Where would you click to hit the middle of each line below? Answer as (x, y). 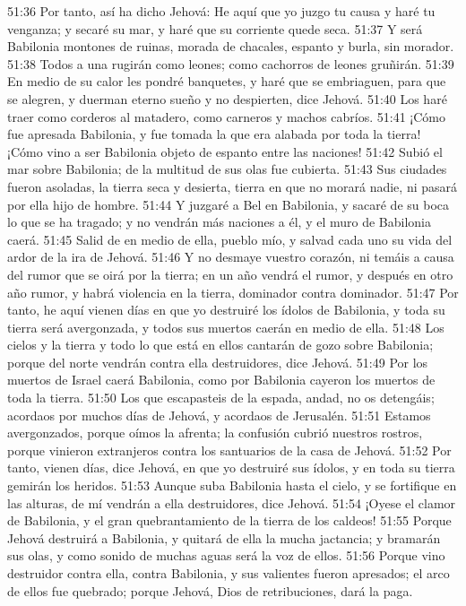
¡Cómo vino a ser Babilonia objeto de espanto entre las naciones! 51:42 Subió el (225, 151)
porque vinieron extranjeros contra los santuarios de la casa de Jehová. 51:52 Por (229, 450)
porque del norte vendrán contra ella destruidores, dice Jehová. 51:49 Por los (218, 362)
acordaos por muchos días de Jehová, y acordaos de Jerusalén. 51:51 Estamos (219, 415)
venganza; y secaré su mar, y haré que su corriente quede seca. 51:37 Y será (215, 28)
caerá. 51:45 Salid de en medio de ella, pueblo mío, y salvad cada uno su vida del (230, 239)
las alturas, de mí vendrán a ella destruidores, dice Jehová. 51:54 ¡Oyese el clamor (232, 502)
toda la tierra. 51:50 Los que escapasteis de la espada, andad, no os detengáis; (221, 398)
